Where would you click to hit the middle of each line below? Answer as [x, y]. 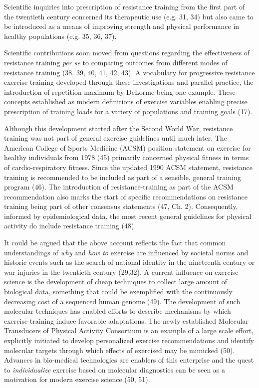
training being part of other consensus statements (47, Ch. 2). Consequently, [121, 206]
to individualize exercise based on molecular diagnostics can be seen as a [115, 369]
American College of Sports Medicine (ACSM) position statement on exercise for [128, 147]
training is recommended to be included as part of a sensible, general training [123, 177]
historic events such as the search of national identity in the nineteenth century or [129, 262]
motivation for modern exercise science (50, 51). [77, 379]
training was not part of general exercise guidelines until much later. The [116, 138]
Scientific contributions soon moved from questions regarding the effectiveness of [127, 53]
